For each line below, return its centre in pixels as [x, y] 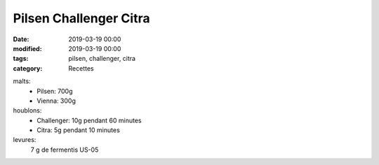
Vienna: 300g [56, 101]
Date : [21, 39]
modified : [27, 48]
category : [28, 68]
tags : [21, 59]
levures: [25, 140]
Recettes [81, 68]
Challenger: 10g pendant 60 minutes [89, 120]
